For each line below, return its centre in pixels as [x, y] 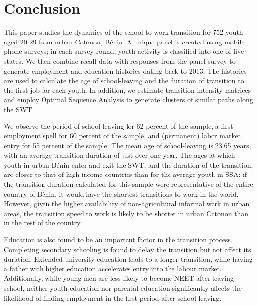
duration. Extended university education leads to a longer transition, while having [128, 259]
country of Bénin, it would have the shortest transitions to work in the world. [121, 194]
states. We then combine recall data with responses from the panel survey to [120, 61]
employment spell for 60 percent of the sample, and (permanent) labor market [123, 136]
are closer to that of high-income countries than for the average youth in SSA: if [126, 174]
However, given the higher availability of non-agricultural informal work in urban [127, 203]
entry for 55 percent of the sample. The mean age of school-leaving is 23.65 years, [128, 145]
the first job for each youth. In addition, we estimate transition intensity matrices [128, 90]
